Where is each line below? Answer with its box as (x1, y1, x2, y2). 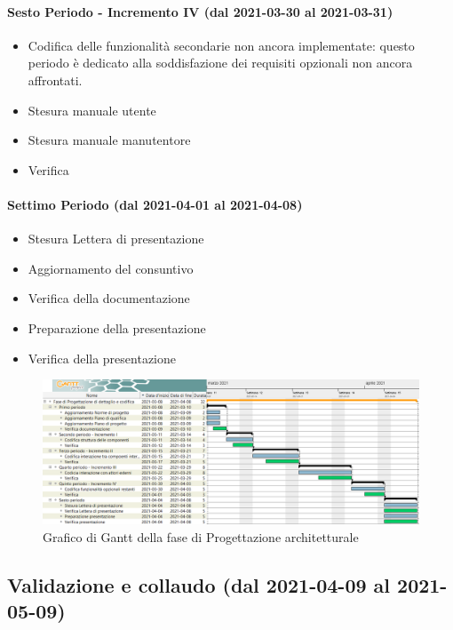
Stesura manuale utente (28, 100, 156, 119)
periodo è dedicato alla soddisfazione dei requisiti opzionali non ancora (28, 53, 413, 72)
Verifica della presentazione (28, 348, 177, 367)
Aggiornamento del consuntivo (28, 259, 194, 277)
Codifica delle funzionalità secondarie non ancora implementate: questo (28, 36, 415, 54)
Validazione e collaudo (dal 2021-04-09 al (7, 570, 391, 598)
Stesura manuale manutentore (28, 131, 191, 149)
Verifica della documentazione (28, 289, 190, 307)
